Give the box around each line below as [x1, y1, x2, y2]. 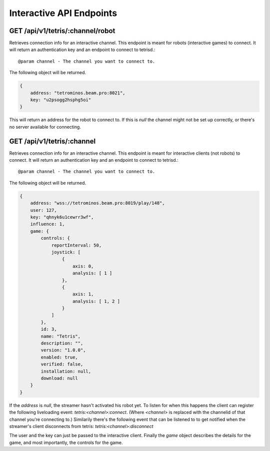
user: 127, [30, 207, 57, 213]
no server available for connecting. [9, 124, 81, 130]
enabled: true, [40, 354, 78, 360]
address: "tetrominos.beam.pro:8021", [30, 90, 125, 96]
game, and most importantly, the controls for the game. [9, 439, 123, 445]
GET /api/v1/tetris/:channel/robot [9, 27, 115, 35]
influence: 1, [30, 221, 65, 227]
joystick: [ [51, 249, 81, 255]
